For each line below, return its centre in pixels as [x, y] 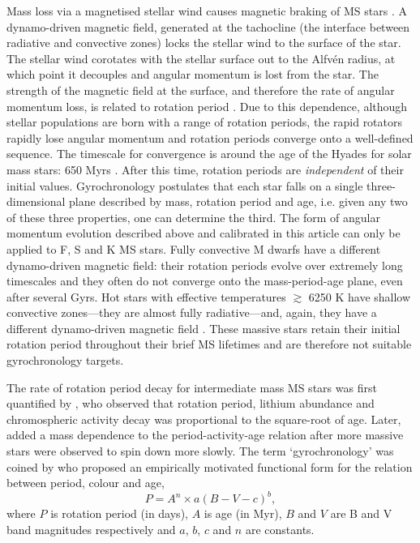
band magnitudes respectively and [91, 529]
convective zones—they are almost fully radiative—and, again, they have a [192, 312]
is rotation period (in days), [119, 513]
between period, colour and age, [86, 483]
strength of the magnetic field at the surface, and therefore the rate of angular [201, 90]
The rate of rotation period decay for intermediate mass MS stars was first [192, 387]
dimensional [36, 201]
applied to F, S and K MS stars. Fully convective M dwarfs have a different [194, 248]
